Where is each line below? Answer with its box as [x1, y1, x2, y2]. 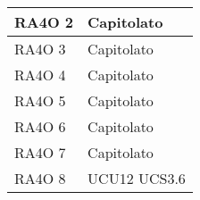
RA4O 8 [14, 168, 66, 188]
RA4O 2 [14, 12, 74, 32]
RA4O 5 [14, 90, 66, 111]
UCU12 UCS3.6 [87, 168, 186, 188]
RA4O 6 [14, 116, 66, 137]
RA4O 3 [14, 38, 66, 59]
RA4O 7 [14, 142, 66, 162]
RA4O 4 [14, 64, 66, 85]
